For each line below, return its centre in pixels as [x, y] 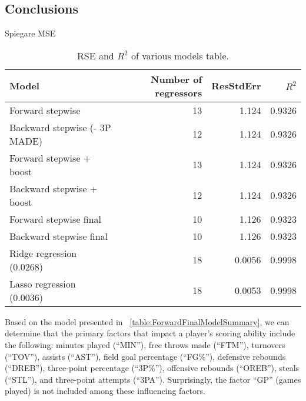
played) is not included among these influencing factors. [105, 391]
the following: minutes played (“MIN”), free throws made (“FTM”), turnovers [145, 344]
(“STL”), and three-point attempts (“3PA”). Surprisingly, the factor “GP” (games [153, 379]
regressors [179, 92]
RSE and [95, 55]
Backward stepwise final [59, 236]
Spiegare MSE [30, 33]
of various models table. [180, 55]
